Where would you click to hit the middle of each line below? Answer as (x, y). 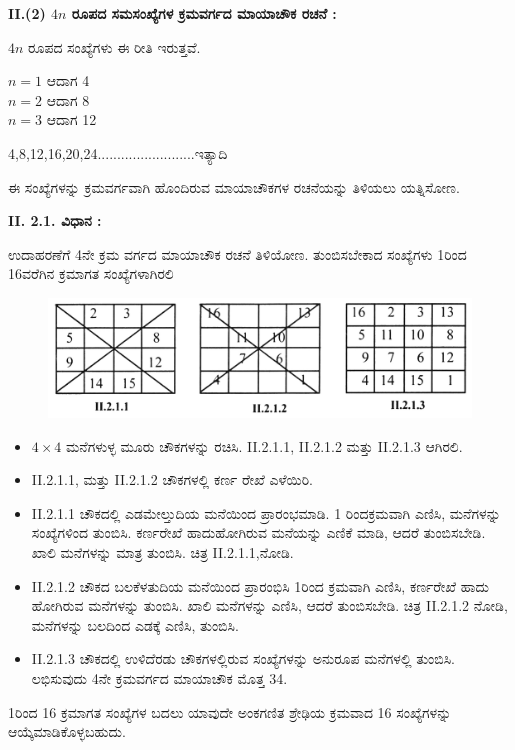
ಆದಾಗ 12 (71, 119)
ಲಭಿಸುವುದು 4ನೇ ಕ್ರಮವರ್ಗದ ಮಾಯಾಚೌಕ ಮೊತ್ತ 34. (159, 677)
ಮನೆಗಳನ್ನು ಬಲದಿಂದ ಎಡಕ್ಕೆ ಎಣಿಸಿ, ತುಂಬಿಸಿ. (135, 624)
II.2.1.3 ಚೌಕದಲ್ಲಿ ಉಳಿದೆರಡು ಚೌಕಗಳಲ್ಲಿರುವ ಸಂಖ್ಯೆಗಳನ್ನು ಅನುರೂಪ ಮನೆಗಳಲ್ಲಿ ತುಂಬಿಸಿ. (243, 658)
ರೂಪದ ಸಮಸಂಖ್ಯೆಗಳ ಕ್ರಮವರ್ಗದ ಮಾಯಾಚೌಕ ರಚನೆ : (204, 13)
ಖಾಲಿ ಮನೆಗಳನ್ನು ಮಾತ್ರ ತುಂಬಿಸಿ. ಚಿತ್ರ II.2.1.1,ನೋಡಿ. (162, 551)
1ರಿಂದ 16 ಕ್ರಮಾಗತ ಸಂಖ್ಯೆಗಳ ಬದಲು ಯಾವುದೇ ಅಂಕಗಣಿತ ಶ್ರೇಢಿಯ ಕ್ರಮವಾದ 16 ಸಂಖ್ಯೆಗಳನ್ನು (230, 711)
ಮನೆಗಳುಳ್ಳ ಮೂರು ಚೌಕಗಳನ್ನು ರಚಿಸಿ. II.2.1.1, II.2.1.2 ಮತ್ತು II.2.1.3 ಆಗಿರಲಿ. (264, 445)
